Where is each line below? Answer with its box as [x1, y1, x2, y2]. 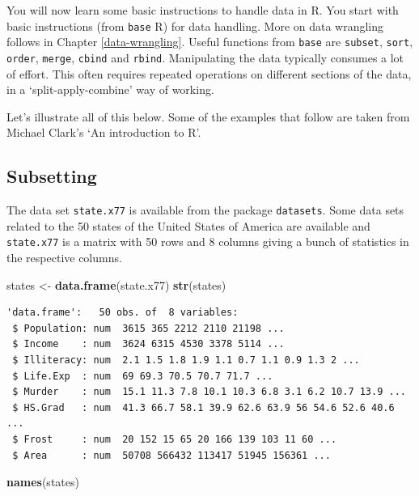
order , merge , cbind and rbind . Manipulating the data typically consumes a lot [6, 49, 404, 66]
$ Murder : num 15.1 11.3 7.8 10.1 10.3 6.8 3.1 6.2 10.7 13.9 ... [12, 386, 406, 398]
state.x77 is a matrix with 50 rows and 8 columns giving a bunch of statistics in [6, 233, 409, 250]
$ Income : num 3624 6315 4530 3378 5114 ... [12, 338, 285, 350]
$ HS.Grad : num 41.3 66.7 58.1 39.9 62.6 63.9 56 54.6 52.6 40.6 [12, 401, 395, 413]
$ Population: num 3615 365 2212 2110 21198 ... [12, 322, 285, 334]
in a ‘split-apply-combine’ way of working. [6, 81, 214, 98]
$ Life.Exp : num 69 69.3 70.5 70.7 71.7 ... [12, 370, 273, 382]
